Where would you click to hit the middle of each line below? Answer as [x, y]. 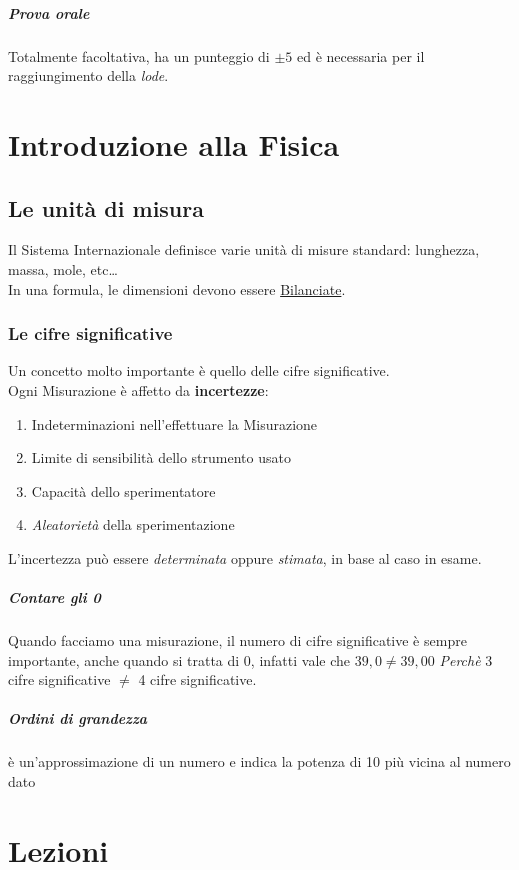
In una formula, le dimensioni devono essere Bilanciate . [177, 288]
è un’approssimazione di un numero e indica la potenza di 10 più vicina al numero [259, 761]
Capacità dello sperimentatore [123, 490]
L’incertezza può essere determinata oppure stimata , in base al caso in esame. [245, 557]
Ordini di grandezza [78, 718]
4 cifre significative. [197, 679]
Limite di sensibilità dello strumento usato [161, 457]
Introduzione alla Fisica [174, 143]
